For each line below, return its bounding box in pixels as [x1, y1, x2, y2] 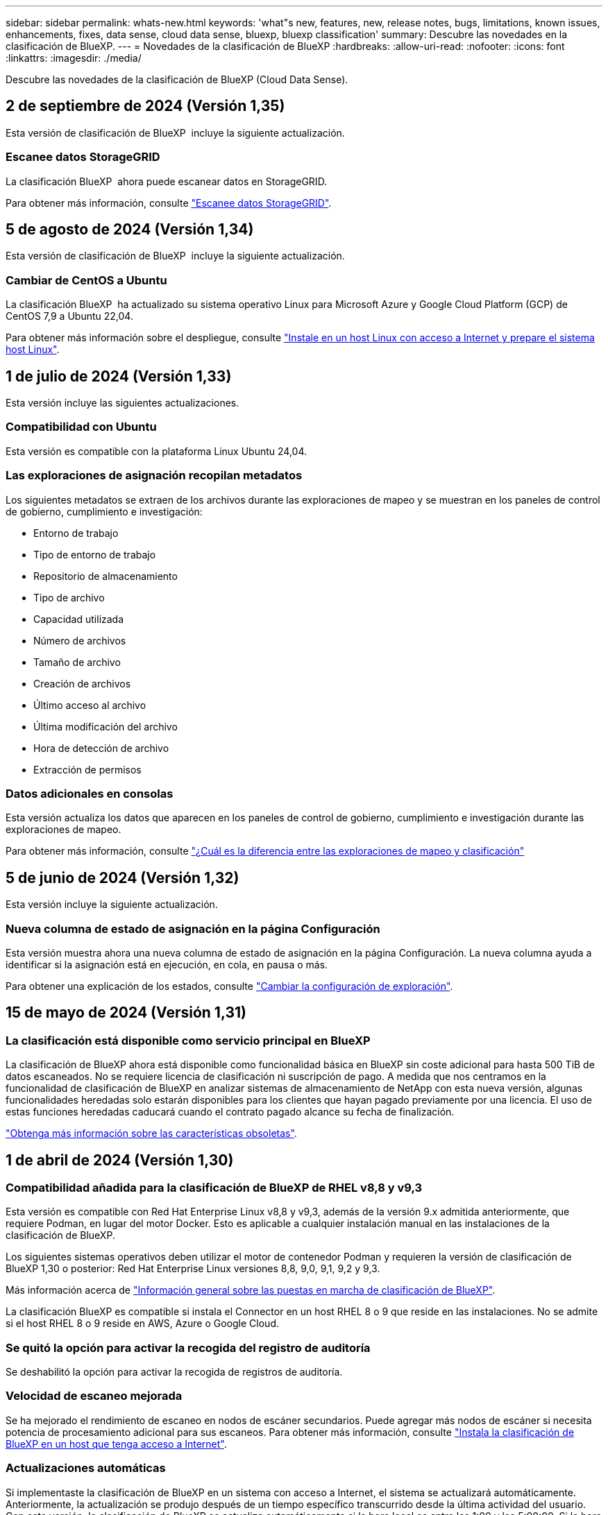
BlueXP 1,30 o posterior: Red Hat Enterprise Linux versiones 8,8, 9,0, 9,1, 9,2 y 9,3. [6, 1262, 380, 1275]
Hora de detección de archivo [33, 742, 169, 754]
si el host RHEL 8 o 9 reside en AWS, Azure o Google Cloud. [6, 1317, 280, 1330]
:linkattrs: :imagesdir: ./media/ [6, 52, 142, 64]
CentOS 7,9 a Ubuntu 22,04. [6, 310, 133, 323]
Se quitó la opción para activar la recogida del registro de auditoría [6, 1340, 371, 1355]
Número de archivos [33, 634, 126, 647]
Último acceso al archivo [33, 699, 146, 711]
